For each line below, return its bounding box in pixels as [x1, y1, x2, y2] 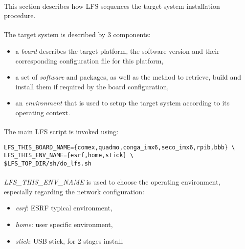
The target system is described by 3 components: [4, 29, 151, 40]
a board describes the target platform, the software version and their [15, 45, 220, 56]
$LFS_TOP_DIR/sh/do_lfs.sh [4, 160, 91, 167]
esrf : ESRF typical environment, [15, 203, 112, 213]
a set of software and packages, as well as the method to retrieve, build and [15, 72, 242, 82]
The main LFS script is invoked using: [4, 126, 118, 137]
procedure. [4, 10, 36, 21]
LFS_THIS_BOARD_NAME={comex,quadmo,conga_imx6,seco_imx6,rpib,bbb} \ [4, 144, 235, 151]
